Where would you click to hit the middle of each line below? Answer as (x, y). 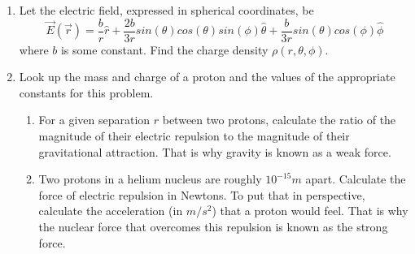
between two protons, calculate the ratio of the (279, 120)
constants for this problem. (86, 92)
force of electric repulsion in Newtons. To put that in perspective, (202, 194)
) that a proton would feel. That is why (310, 211)
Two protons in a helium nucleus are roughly (150, 179)
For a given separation (94, 120)
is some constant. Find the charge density (164, 49)
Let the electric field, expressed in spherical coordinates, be (166, 10)
